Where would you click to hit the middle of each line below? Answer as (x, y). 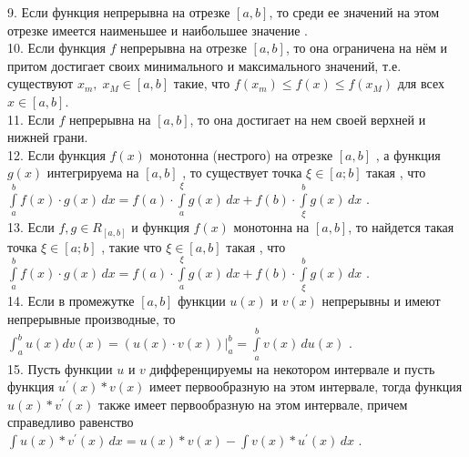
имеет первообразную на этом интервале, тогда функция (306, 386)
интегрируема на (93, 173)
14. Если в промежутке (71, 301)
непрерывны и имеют (381, 301)
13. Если (31, 227)
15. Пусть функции (60, 368)
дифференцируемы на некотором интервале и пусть (292, 368)
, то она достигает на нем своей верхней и (308, 119)
